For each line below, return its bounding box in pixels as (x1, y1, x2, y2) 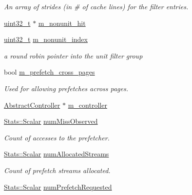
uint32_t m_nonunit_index (4, 34, 88, 44)
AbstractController (4, 99, 60, 110)
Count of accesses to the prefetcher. (4, 132, 110, 142)
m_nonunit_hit (38, 18, 86, 28)
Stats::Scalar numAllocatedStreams (4, 149, 109, 159)
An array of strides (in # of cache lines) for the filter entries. (4, 1, 189, 11)
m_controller (68, 99, 107, 110)
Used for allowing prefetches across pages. (4, 83, 128, 93)
